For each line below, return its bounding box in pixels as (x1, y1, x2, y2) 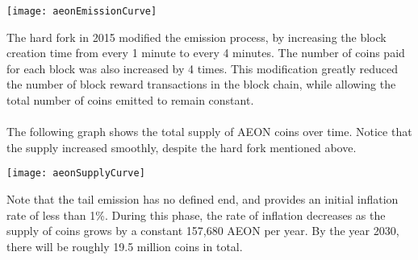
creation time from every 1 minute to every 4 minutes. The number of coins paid (6, 44, 405, 61)
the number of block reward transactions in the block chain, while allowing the (6, 76, 396, 93)
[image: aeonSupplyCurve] (6, 167, 145, 180)
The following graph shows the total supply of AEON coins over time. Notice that (6, 123, 412, 140)
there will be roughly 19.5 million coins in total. (6, 237, 243, 254)
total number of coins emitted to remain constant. (6, 92, 254, 109)
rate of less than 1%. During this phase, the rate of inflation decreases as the (6, 206, 386, 223)
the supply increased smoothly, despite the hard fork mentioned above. (6, 138, 357, 155)
